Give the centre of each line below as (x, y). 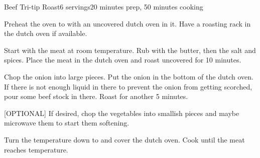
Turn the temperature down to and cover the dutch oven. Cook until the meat (124, 139)
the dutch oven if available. (46, 33)
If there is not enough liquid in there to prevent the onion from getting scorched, (128, 86)
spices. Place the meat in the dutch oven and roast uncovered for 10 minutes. (123, 60)
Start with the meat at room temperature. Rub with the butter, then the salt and (130, 50)
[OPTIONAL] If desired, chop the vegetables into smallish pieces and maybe (122, 113)
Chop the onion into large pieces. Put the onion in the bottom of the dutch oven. (129, 76)
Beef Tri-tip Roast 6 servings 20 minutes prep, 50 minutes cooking (104, 6)
